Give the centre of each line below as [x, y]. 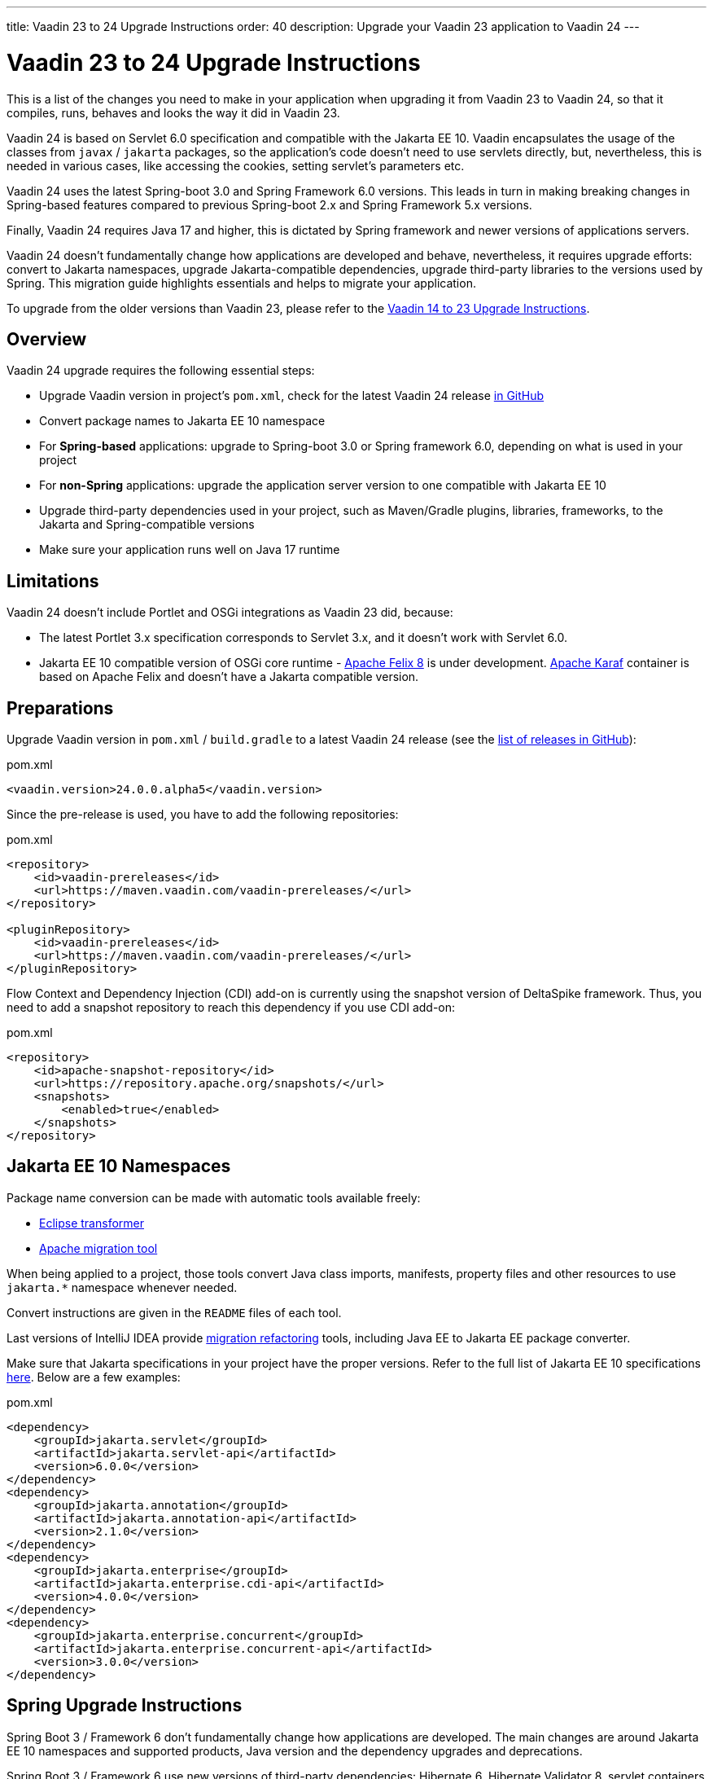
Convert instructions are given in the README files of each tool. [174, 1312]
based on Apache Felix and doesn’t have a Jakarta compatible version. [229, 677]
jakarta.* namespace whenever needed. [122, 1287]
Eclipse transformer [92, 1223]
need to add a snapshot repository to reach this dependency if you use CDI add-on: [231, 1008]
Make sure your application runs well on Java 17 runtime [190, 550]
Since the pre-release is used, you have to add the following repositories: [203, 815]
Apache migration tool [98, 1248]
